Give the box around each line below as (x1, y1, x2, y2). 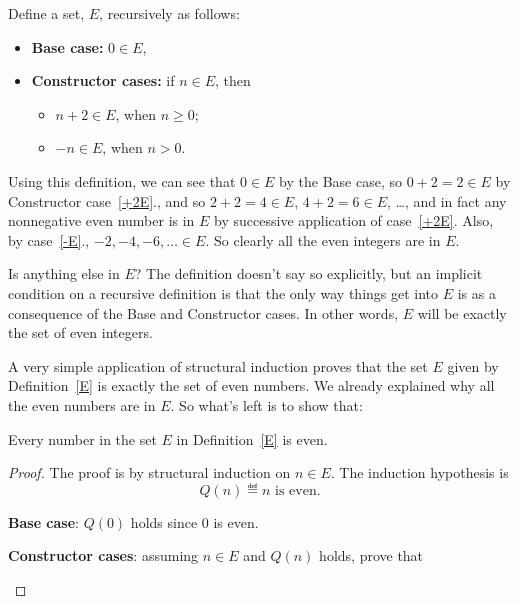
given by (447, 355, 499, 376)
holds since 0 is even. (130, 511, 259, 532)
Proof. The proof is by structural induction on (8, 462, 291, 483)
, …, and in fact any (386, 190, 507, 211)
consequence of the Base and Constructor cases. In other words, (8, 302, 399, 323)
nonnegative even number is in (8, 210, 195, 231)
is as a (457, 282, 496, 303)
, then (214, 70, 251, 91)
